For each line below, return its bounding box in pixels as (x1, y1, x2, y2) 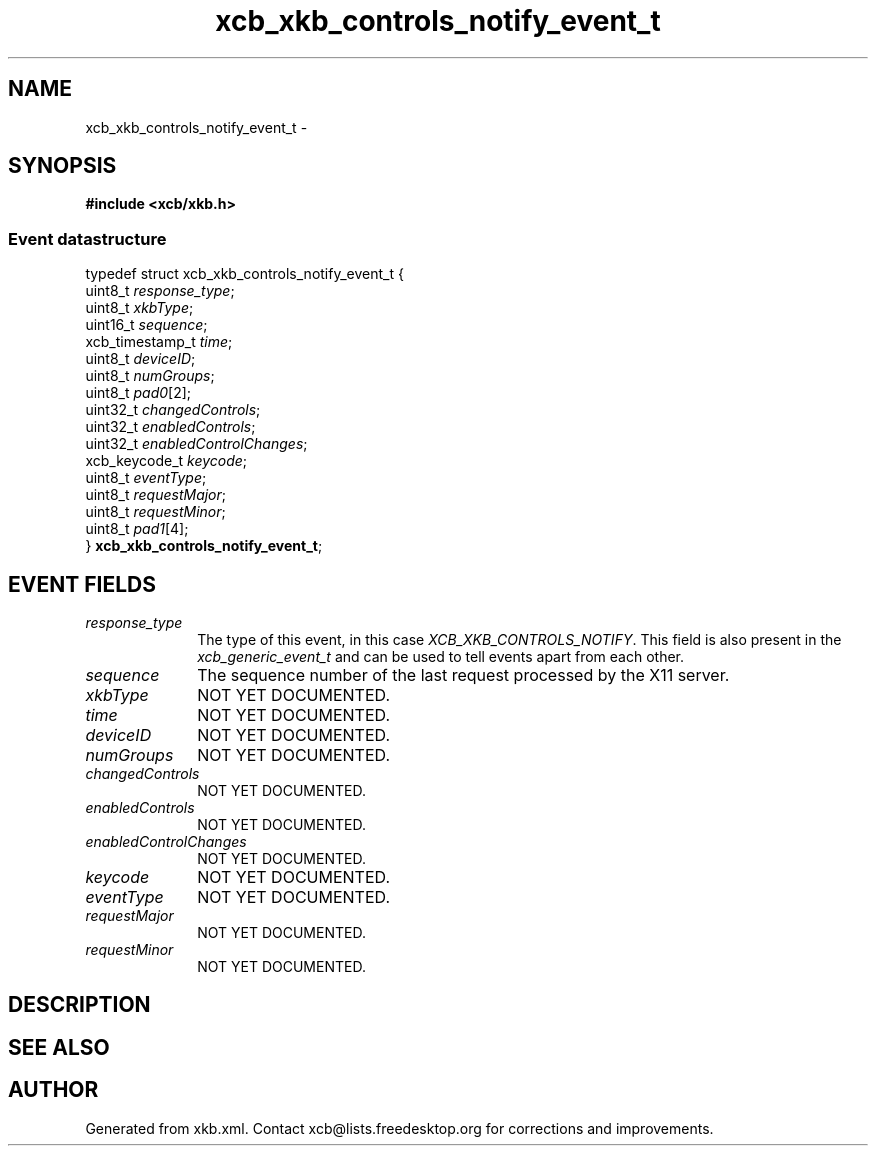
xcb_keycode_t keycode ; (85, 452, 248, 470)
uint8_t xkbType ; (85, 299, 194, 317)
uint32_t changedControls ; (85, 401, 261, 419)
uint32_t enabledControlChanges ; (85, 435, 308, 453)
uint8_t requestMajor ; (85, 486, 227, 504)
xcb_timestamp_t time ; (85, 333, 233, 351)
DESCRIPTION (8, 992, 151, 1018)
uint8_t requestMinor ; (85, 503, 226, 521)
